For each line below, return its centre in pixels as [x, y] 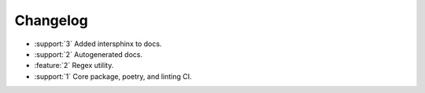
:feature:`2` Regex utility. [74, 66]
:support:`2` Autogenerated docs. [89, 54]
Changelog [51, 20]
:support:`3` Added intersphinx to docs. [98, 44]
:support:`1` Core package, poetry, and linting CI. [113, 76]
